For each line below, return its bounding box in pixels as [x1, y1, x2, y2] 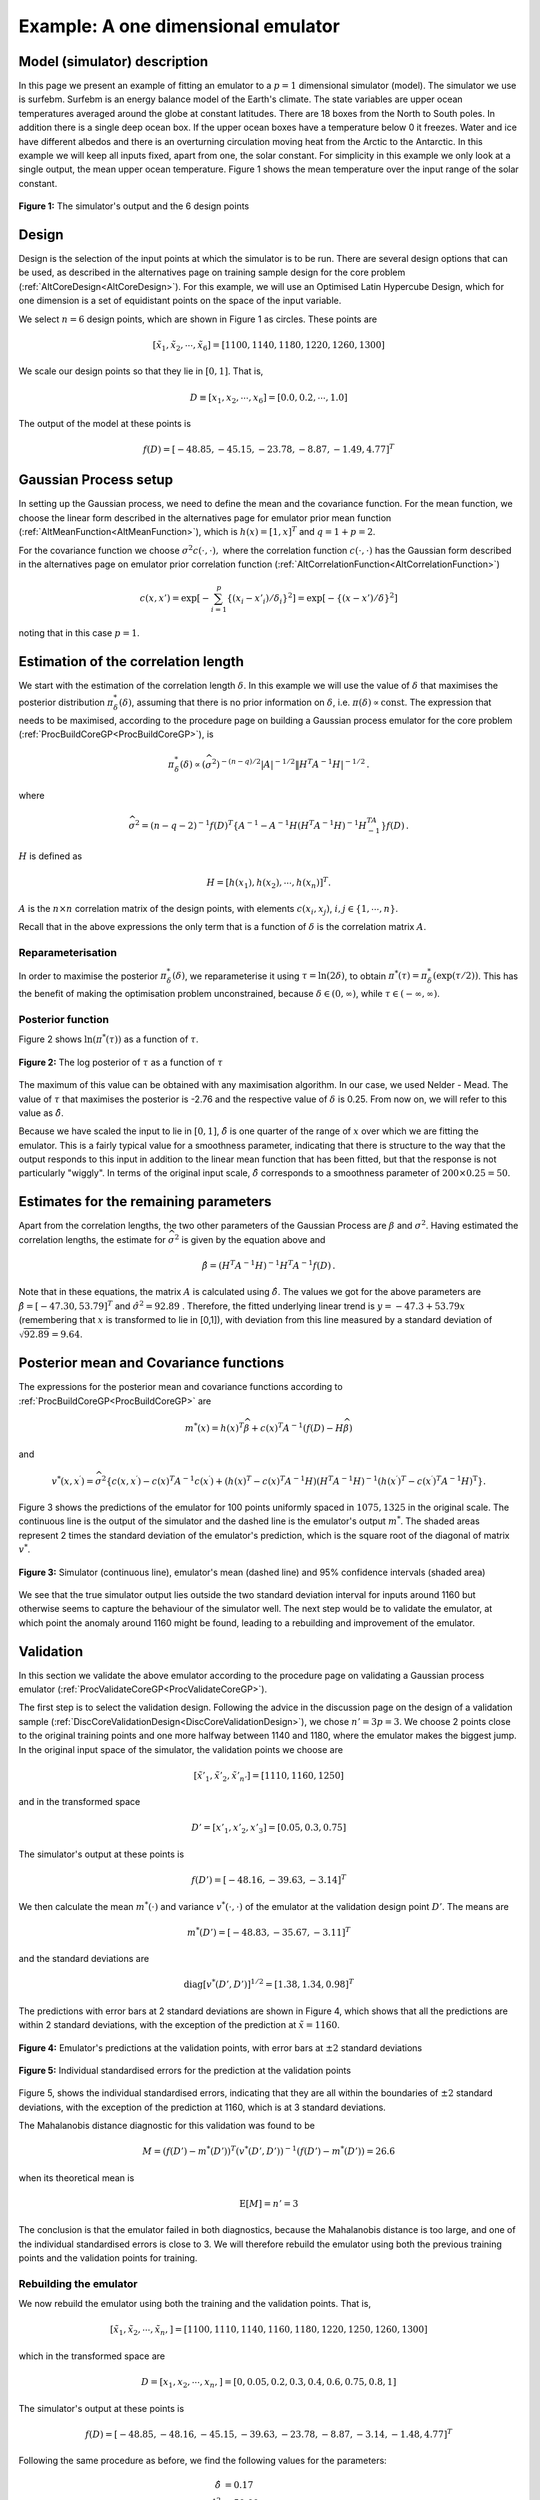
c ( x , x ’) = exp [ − [139, 593, 210, 604]
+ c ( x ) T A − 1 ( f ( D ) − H [250, 1420, 344, 1434]
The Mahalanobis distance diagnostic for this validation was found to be [18, 2120, 315, 2132]
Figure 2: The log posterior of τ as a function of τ [18, 1056, 224, 1068]
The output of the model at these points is [18, 418, 192, 430]
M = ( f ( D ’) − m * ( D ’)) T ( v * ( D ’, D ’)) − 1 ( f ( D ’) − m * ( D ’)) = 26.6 [142, 2144, 395, 2157]
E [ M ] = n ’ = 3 [238, 2198, 299, 2209]
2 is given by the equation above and [174, 1233, 326, 1245]
